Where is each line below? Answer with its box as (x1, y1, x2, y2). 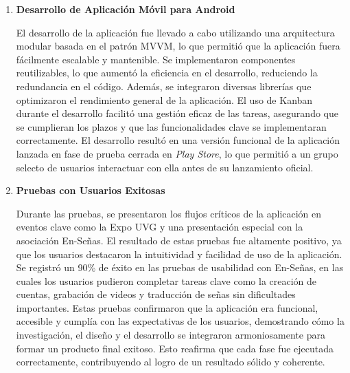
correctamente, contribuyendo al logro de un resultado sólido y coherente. (16, 354, 325, 369)
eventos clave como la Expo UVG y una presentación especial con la (16, 220, 303, 234)
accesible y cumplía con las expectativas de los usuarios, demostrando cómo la (16, 314, 345, 328)
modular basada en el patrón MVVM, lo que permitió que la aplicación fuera (16, 39, 340, 53)
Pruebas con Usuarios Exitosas (16, 183, 165, 198)
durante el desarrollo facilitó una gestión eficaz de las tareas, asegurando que (16, 106, 338, 120)
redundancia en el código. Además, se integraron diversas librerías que (16, 78, 312, 93)
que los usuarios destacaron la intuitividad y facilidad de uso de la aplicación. (16, 246, 342, 261)
